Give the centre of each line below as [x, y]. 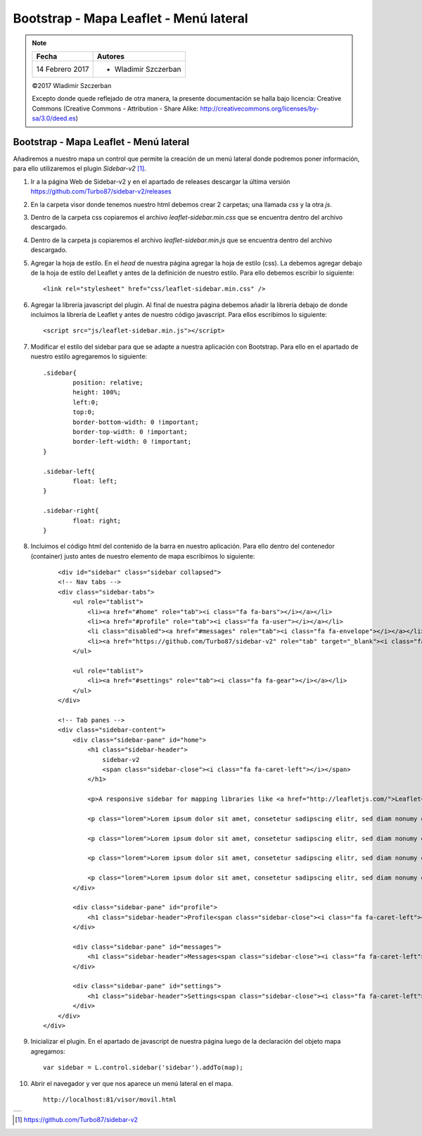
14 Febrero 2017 [63, 69]
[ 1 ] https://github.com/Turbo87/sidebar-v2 [77, 1120]
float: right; [97, 520]
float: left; [95, 481]
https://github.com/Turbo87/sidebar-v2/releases [101, 192]
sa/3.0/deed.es [54, 118]
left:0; [86, 402]
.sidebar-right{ [71, 511]
